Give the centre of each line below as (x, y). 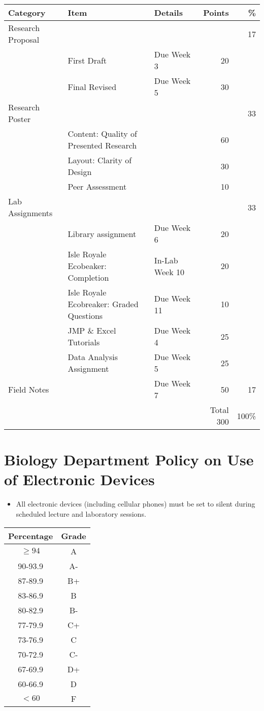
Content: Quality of (102, 134)
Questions (85, 316)
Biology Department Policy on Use (129, 460)
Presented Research (102, 145)
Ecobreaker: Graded (103, 304)
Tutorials (84, 342)
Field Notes (29, 389)
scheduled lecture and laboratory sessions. (81, 513)
